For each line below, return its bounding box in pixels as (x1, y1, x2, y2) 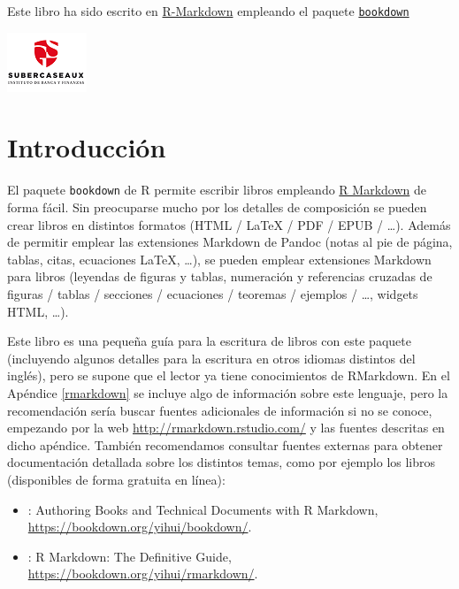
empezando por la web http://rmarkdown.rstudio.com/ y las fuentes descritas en (7, 418, 445, 437)
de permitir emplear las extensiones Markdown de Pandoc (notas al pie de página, (7, 233, 453, 251)
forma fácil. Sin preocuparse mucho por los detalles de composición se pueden (7, 198, 427, 217)
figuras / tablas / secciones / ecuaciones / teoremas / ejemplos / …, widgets (7, 285, 418, 302)
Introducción (7, 129, 166, 165)
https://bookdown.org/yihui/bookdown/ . (27, 517, 252, 536)
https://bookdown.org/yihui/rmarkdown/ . (27, 564, 258, 583)
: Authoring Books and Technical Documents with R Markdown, (27, 500, 379, 518)
